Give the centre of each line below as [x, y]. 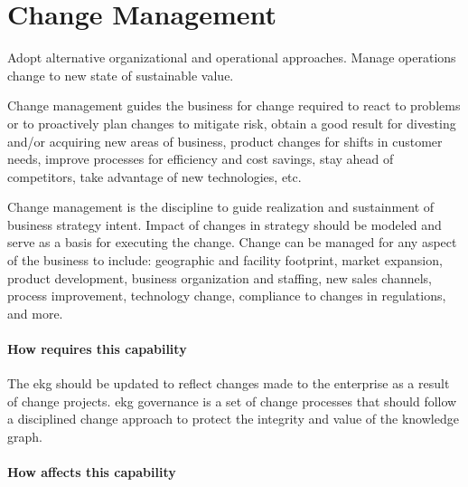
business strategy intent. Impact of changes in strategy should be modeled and [225, 224]
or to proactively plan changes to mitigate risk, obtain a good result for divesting [232, 123]
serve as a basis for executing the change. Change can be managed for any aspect [232, 242]
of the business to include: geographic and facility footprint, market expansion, [225, 260]
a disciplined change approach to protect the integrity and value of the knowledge [233, 419]
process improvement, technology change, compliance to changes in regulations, [227, 296]
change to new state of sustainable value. [121, 75]
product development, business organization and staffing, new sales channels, [220, 277]
